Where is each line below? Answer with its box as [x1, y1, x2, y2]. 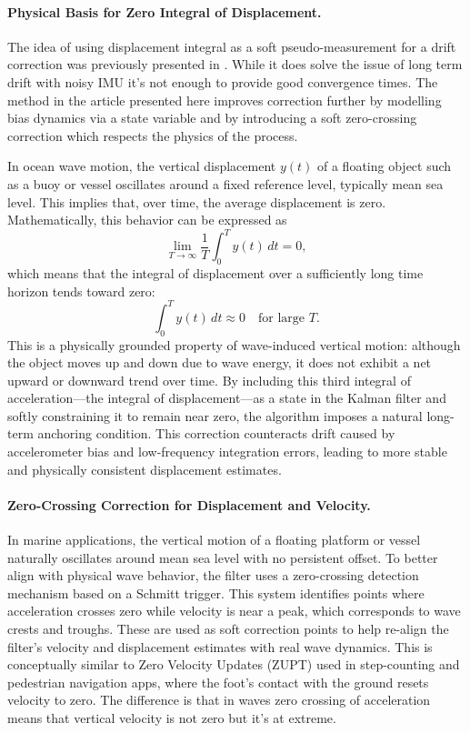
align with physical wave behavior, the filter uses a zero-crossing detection [7, 566, 419, 585]
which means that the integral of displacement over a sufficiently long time [7, 264, 424, 283]
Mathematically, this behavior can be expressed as [7, 210, 287, 229]
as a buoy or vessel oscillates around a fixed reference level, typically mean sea [7, 174, 444, 193]
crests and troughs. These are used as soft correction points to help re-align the [7, 619, 449, 638]
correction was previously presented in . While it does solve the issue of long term [7, 55, 463, 74]
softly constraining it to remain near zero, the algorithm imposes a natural [7, 406, 423, 425]
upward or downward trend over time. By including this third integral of [7, 370, 411, 389]
